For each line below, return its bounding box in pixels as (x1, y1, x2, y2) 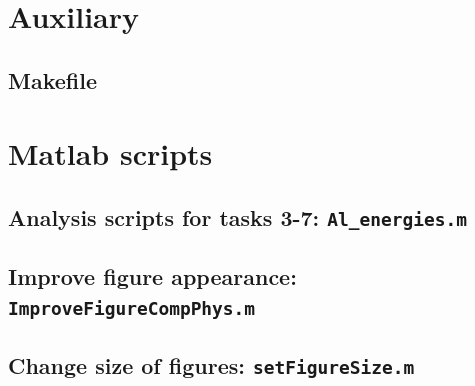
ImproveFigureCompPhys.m (8, 297, 256, 319)
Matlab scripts (8, 133, 213, 174)
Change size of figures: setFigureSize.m (8, 350, 415, 381)
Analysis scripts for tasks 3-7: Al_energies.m (8, 201, 467, 232)
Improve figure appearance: (8, 261, 297, 292)
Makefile (8, 64, 97, 95)
